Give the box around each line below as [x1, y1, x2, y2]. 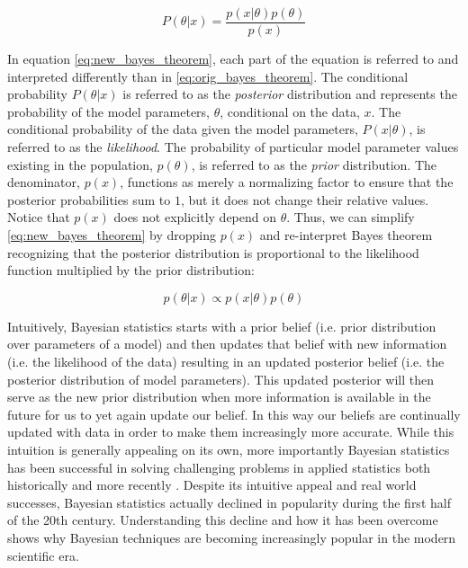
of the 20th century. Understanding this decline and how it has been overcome [7, 510, 438, 529]
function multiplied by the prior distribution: [7, 261, 255, 280]
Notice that [7, 208, 70, 226]
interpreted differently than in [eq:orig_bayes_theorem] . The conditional [7, 67, 409, 85]
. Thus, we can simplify [286, 208, 415, 226]
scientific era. [7, 546, 79, 564]
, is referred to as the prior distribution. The [191, 155, 437, 173]
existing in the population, [7, 155, 153, 173]
